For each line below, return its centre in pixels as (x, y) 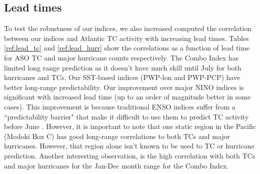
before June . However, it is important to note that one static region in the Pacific (130, 126)
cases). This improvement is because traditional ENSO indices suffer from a (120, 106)
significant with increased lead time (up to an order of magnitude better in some (127, 97)
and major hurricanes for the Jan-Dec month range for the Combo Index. (116, 165)
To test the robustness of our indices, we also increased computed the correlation (128, 28)
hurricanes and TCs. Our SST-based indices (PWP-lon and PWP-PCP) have (122, 77)
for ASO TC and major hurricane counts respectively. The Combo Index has (121, 57)
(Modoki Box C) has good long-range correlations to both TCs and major (117, 136)
